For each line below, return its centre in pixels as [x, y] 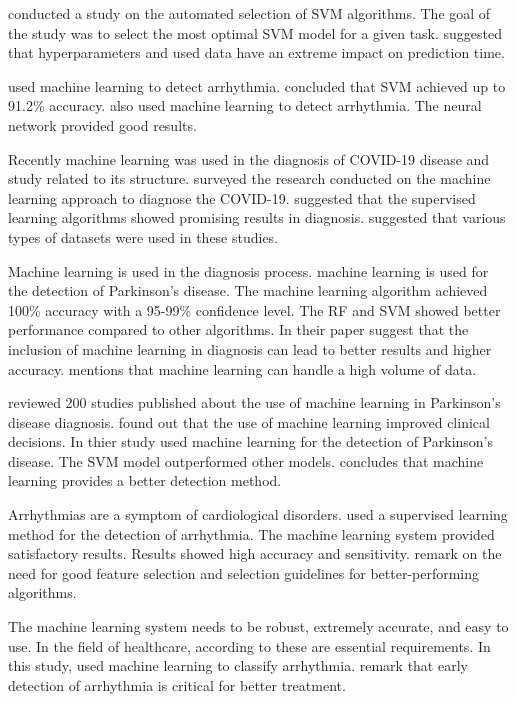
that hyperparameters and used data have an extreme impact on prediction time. [256, 52]
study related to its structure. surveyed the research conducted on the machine [249, 178]
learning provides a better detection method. [145, 480]
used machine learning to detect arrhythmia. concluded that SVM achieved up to [257, 85]
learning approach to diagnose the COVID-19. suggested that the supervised [242, 197]
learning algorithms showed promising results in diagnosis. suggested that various [257, 217]
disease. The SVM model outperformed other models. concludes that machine [246, 460]
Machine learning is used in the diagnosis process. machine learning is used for [248, 270]
